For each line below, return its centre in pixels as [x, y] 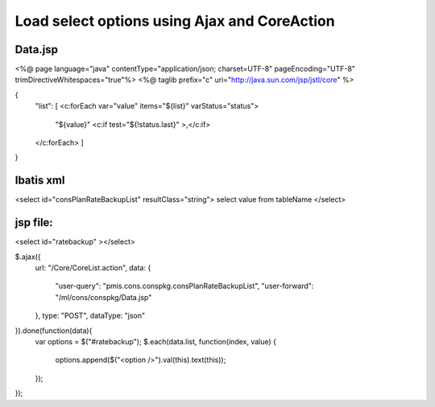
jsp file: [34, 222]
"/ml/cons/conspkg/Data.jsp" [104, 297]
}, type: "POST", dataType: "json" [90, 316]
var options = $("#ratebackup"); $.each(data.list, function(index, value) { [156, 341]
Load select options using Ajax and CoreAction [175, 21]
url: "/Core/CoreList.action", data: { [93, 268]
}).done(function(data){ [54, 331]
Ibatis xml [40, 181]
